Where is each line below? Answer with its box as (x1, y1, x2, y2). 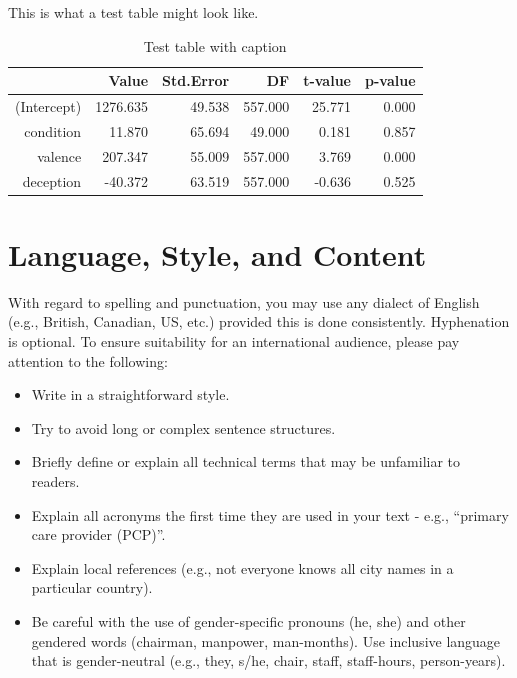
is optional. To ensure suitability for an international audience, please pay (8, 330, 460, 351)
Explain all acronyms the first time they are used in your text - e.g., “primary (31, 504, 509, 525)
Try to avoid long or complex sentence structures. (31, 417, 336, 438)
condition (24, 120, 82, 141)
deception (22, 170, 82, 191)
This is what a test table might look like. (8, 2, 259, 22)
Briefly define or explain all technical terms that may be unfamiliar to (31, 451, 461, 472)
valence (37, 145, 82, 166)
